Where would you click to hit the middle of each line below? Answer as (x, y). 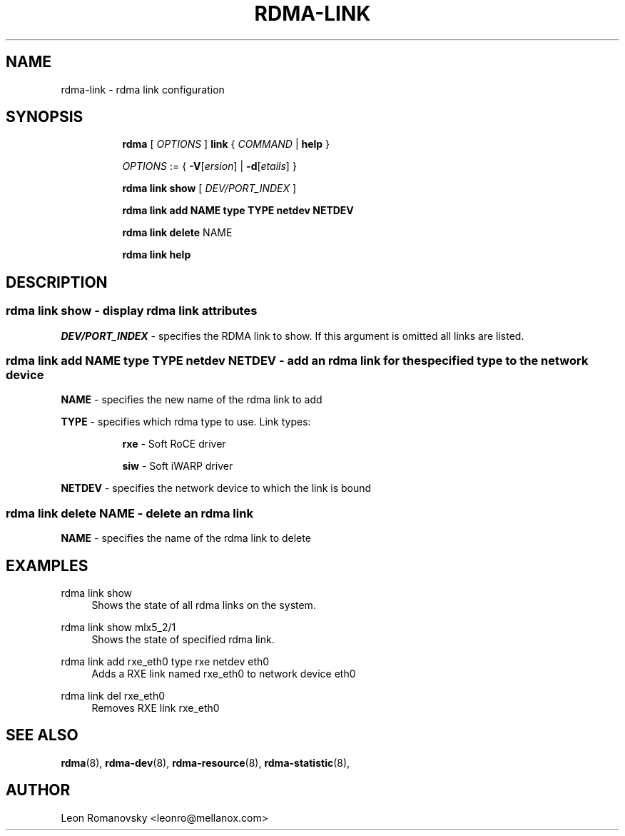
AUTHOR (38, 790)
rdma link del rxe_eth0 (113, 696)
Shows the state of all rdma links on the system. (204, 605)
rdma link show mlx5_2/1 (118, 627)
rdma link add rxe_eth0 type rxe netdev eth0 (165, 661)
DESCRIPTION (57, 282)
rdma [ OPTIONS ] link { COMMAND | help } (226, 144)
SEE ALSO (42, 735)
